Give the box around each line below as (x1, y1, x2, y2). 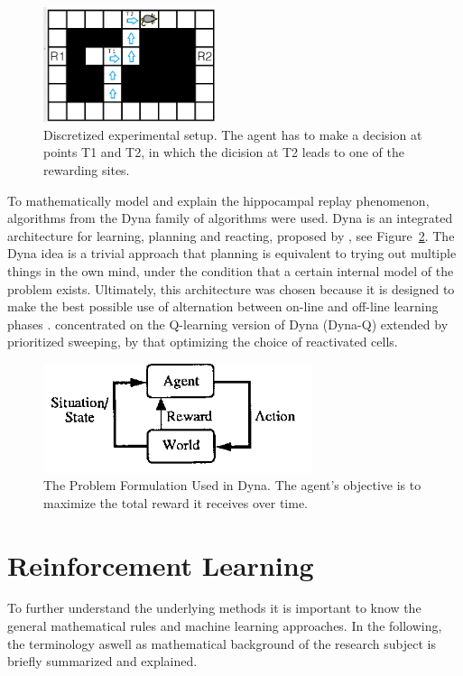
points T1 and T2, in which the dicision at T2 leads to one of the (43, 143, 404, 162)
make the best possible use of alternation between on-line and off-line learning (7, 297, 439, 316)
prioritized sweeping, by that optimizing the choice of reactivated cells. (7, 332, 398, 351)
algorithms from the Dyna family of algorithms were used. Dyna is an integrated (7, 208, 453, 227)
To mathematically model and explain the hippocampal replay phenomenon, (7, 190, 430, 209)
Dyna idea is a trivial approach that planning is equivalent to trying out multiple (7, 244, 457, 263)
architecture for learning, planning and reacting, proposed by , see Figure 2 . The (7, 226, 455, 245)
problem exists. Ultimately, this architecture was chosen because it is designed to (7, 279, 455, 298)
